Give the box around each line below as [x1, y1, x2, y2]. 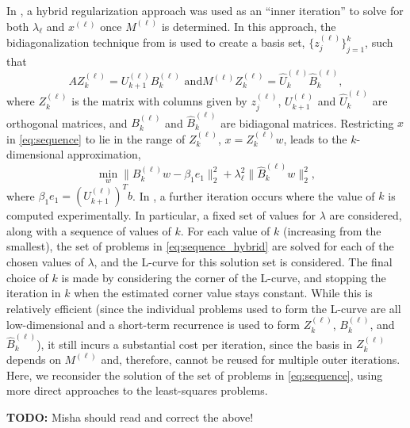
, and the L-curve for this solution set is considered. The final [94, 253, 393, 269]
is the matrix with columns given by [71, 93, 247, 109]
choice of [6, 269, 48, 285]
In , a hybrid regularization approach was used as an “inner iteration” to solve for [6, 2, 404, 18]
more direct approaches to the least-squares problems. [6, 382, 268, 399]
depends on [6, 350, 61, 367]
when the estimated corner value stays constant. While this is [74, 285, 373, 301]
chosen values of [6, 253, 84, 269]
